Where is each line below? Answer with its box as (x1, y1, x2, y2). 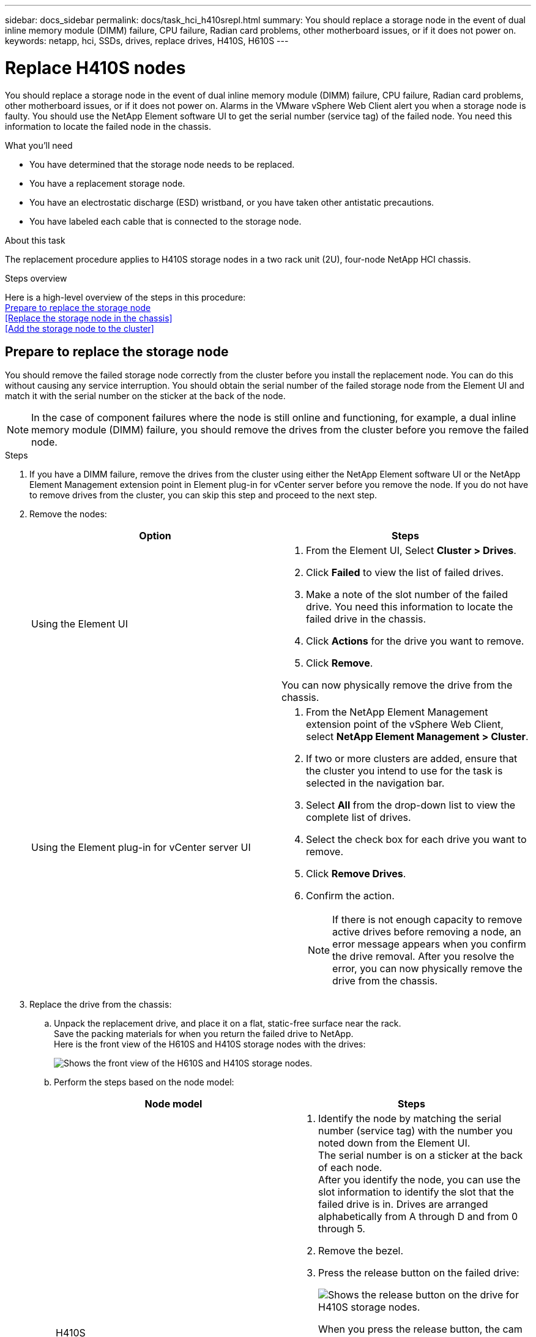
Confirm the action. (306, 889, 395, 902)
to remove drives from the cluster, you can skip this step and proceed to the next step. (29, 490, 378, 501)
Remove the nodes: (29, 509, 107, 520)
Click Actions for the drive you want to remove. (306, 635, 524, 648)
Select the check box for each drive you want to (306, 833, 527, 846)
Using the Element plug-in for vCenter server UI (31, 841, 251, 854)
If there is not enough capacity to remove (332, 913, 523, 926)
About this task (5, 234, 65, 245)
